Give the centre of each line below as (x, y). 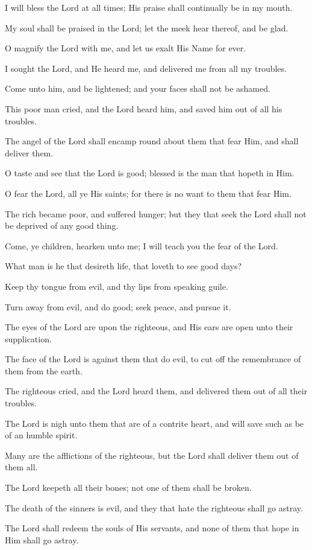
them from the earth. (44, 370)
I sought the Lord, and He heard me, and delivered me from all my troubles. (146, 68)
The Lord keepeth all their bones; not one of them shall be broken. (128, 488)
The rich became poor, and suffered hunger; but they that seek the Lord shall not (156, 213)
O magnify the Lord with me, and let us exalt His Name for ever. (126, 48)
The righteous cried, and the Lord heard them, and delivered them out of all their (156, 391)
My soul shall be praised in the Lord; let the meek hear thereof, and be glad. (147, 27)
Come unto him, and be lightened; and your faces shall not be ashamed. (138, 88)
